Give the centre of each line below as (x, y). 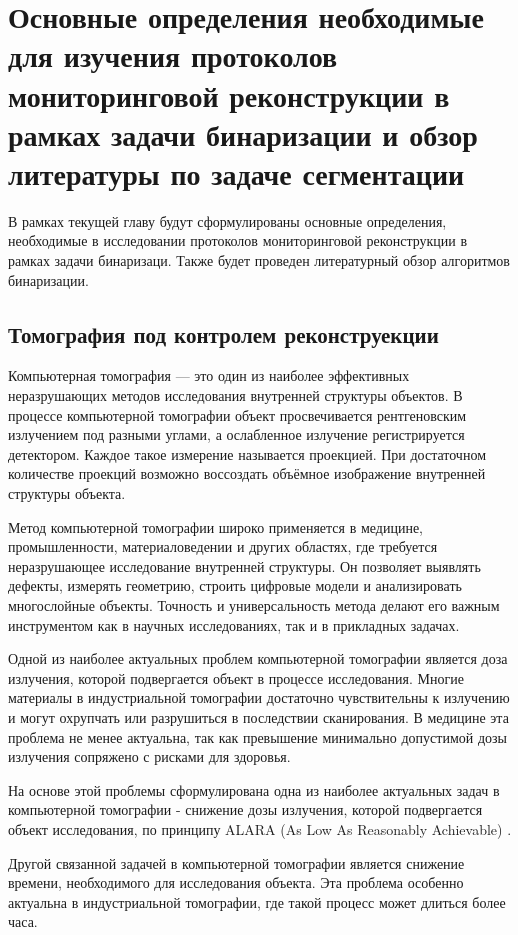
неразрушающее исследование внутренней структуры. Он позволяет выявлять (244, 565)
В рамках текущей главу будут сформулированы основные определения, (227, 220)
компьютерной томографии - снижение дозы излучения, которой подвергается (245, 809)
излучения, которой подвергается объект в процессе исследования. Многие (236, 677)
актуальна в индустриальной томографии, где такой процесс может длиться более (257, 901)
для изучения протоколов (173, 55)
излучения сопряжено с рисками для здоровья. (149, 756)
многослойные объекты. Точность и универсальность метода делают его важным (254, 604)
